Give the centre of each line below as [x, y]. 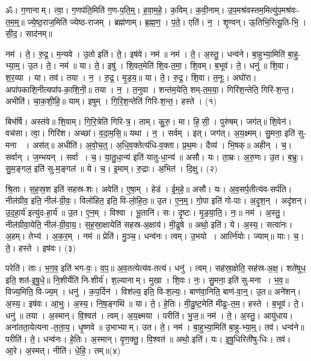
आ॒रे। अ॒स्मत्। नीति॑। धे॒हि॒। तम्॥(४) [63, 350]
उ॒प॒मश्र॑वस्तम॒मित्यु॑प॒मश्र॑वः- [263, 10]
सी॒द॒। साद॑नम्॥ [29, 33]
